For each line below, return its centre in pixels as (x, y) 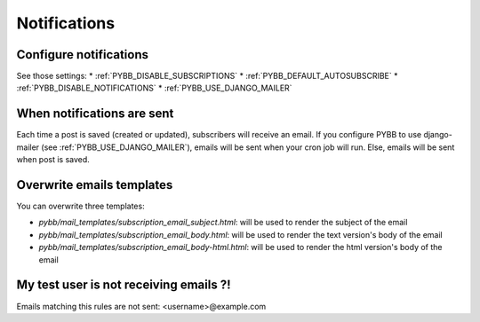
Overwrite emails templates (95, 185)
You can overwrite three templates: (81, 206)
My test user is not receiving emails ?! (124, 285)
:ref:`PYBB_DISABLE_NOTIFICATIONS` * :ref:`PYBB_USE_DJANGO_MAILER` (154, 88)
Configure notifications (82, 55)
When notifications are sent (95, 114)
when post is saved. (53, 160)
